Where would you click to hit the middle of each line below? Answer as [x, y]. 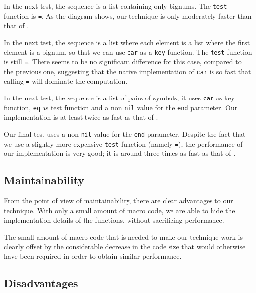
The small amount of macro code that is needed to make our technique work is [123, 236]
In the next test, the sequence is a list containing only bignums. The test [116, 6]
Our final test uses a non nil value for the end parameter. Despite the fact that [125, 134]
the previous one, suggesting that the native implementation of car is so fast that [128, 71]
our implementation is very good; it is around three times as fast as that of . [120, 153]
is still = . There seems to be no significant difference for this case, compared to [123, 62]
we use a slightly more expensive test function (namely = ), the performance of [123, 143]
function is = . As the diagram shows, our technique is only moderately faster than [128, 16]
